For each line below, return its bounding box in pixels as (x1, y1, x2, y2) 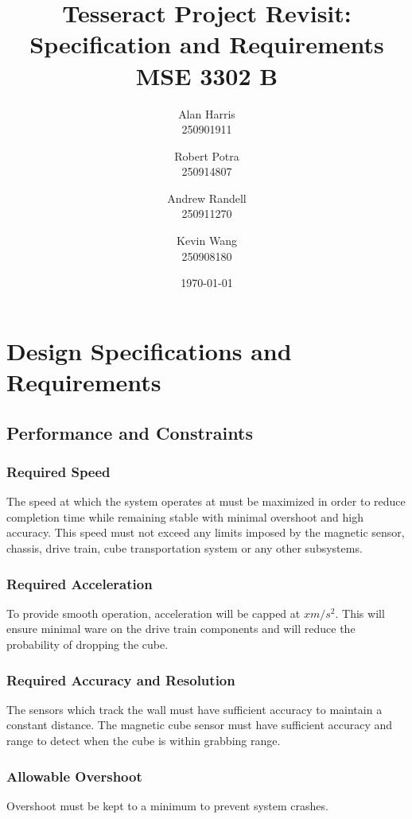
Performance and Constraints (6, 420, 253, 444)
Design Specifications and (6, 334, 292, 367)
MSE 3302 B (135, 59, 278, 91)
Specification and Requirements (29, 28, 384, 60)
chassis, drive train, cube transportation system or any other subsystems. (6, 540, 363, 556)
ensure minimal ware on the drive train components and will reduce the (6, 620, 356, 637)
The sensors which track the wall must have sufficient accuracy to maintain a (6, 701, 383, 717)
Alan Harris (178, 105, 235, 122)
